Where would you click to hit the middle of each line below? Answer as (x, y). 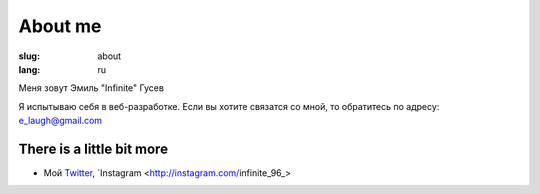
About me (60, 26)
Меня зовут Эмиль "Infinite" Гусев (91, 88)
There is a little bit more (93, 148)
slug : (29, 56)
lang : (29, 69)
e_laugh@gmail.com (60, 121)
